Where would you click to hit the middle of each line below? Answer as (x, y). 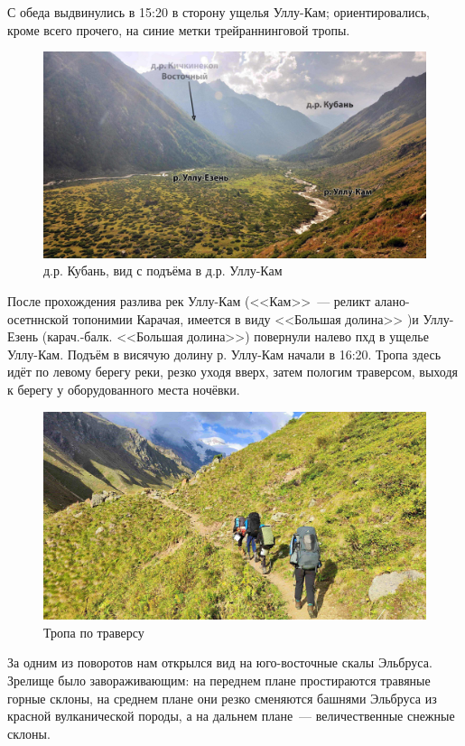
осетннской (38, 318)
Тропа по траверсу (94, 632)
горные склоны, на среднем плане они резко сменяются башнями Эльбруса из (222, 698)
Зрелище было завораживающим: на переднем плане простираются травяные (219, 680)
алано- (392, 300)
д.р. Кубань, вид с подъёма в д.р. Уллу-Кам (163, 270)
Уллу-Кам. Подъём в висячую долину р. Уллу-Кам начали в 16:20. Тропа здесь (224, 354)
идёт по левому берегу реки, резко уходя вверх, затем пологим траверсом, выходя (232, 372)
